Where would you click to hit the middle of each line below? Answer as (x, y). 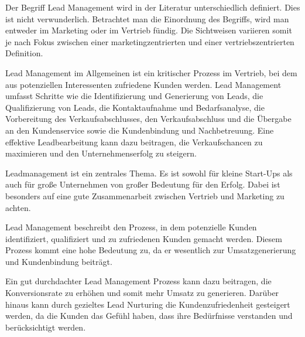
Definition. (24, 53)
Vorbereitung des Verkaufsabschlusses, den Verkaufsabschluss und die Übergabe (148, 119)
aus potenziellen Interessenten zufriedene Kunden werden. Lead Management (143, 84)
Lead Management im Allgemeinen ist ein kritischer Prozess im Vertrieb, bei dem (151, 72)
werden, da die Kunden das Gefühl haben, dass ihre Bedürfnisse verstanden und (149, 316)
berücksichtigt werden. (46, 327)
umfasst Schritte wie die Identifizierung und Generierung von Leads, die (134, 96)
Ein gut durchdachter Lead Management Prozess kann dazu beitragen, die (138, 281)
